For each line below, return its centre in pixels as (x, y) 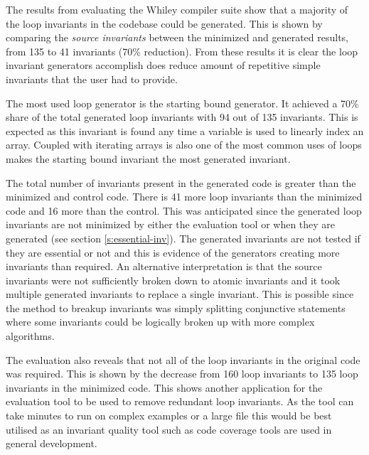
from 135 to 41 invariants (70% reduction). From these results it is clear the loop (182, 51)
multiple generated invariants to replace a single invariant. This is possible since (180, 294)
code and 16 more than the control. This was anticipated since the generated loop (184, 210)
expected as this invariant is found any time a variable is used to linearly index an (185, 130)
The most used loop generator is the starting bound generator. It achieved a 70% (182, 103)
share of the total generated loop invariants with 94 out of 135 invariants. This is (182, 117)
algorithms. (30, 336)
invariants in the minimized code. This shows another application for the (164, 387)
